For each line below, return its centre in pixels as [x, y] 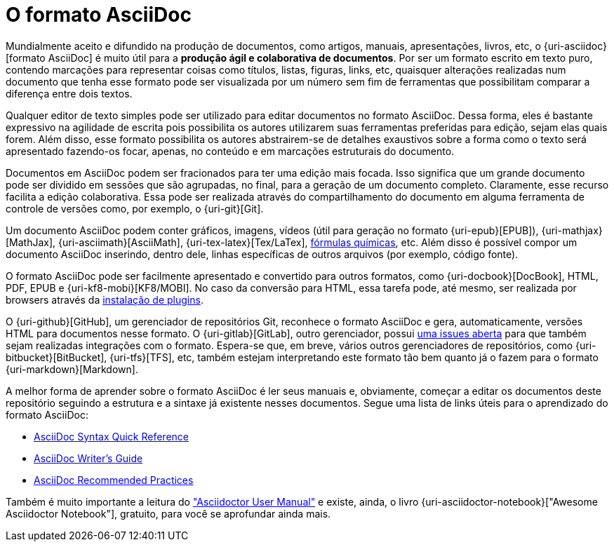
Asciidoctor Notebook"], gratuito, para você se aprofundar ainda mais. [168, 513]
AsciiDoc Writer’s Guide [88, 458]
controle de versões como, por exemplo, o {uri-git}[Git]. [135, 208]
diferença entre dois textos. [69, 93]
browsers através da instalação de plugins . [105, 299]
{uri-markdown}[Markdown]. [72, 369]
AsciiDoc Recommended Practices [114, 480]
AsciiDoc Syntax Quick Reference [111, 436]
